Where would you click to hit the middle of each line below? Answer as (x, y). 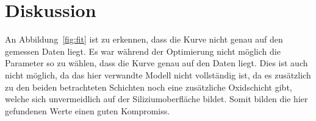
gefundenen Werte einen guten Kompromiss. (88, 110)
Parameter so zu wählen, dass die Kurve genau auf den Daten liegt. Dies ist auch (156, 63)
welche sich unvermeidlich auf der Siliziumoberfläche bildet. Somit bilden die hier (156, 99)
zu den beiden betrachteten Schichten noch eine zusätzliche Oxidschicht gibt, (149, 87)
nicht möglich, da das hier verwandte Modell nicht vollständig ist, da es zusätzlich (158, 74)
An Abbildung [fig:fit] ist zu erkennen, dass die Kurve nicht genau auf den (144, 39)
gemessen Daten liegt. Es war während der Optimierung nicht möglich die (143, 51)
